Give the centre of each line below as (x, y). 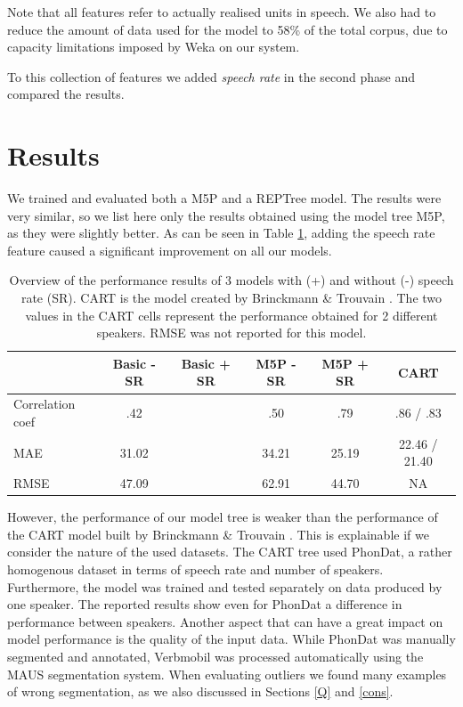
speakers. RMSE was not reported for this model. (231, 333)
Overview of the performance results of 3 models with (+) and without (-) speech (231, 280)
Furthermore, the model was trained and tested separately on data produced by (225, 586)
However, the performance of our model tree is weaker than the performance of (223, 517)
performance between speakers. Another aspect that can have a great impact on (225, 621)
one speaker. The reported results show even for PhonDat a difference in (205, 604)
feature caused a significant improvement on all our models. (170, 250)
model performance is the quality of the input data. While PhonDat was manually (231, 639)
